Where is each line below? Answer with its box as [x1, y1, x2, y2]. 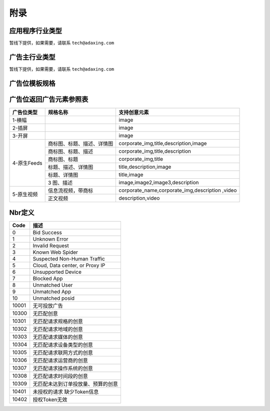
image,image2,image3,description [118, 179, 199, 186]
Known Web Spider [32, 249, 78, 256]
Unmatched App [32, 288, 71, 295]
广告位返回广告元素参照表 [9, 95, 88, 104]
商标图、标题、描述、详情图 [47, 140, 113, 147]
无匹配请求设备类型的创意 [32, 341, 93, 348]
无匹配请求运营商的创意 [32, 357, 88, 364]
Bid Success [32, 229, 62, 236]
